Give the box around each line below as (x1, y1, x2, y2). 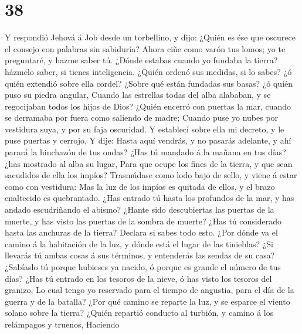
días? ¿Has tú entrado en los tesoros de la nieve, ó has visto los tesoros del (5, 272, 272, 284)
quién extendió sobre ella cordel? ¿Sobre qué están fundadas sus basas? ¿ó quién (5, 77, 293, 89)
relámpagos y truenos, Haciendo (5, 318, 120, 330)
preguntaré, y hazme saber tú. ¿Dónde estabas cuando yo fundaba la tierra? (5, 54, 278, 66)
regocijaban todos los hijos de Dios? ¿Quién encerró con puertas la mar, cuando (5, 100, 291, 112)
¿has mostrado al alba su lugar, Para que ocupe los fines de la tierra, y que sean (5, 157, 293, 169)
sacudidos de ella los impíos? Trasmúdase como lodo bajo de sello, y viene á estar (5, 169, 297, 181)
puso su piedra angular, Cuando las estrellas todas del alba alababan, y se (5, 88, 271, 101)
